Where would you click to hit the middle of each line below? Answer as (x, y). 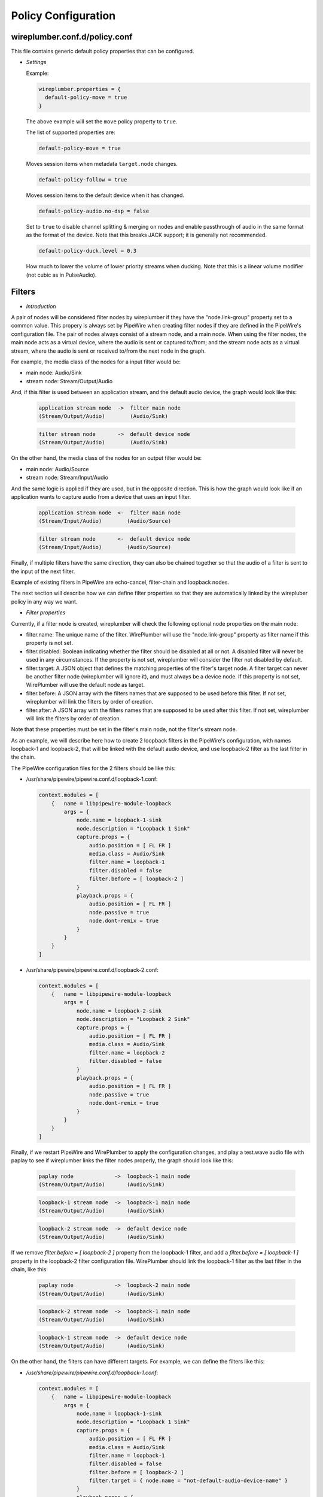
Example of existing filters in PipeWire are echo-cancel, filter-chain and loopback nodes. (120, 582)
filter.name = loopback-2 (127, 1053)
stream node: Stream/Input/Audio (67, 478)
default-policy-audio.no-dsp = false (94, 211)
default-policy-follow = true (83, 179)
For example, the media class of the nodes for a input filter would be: (96, 362)
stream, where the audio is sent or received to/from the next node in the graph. (109, 351)
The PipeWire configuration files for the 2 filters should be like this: (93, 768)
